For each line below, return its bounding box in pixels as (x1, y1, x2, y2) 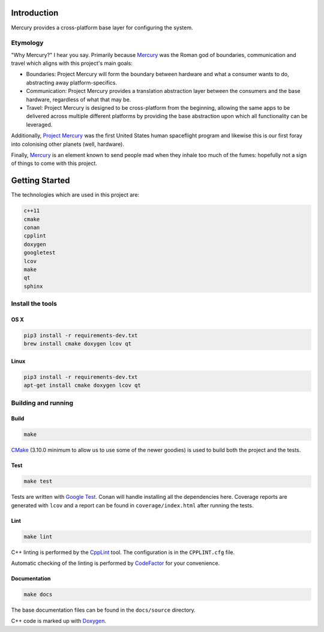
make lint (23, 533, 53, 540)
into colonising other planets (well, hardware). (11, 140, 124, 148)
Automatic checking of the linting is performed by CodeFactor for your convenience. (11, 559, 220, 567)
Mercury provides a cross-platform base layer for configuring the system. (11, 24, 193, 31)
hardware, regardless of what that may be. (26, 96, 131, 103)
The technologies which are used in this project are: (11, 191, 140, 198)
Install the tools (11, 300, 57, 308)
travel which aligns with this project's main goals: (11, 60, 133, 67)
